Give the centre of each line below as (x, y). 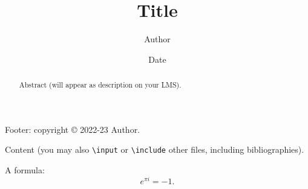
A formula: (25, 170)
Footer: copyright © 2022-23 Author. (73, 129)
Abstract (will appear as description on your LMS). (100, 85)
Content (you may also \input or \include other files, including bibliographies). (155, 149)
